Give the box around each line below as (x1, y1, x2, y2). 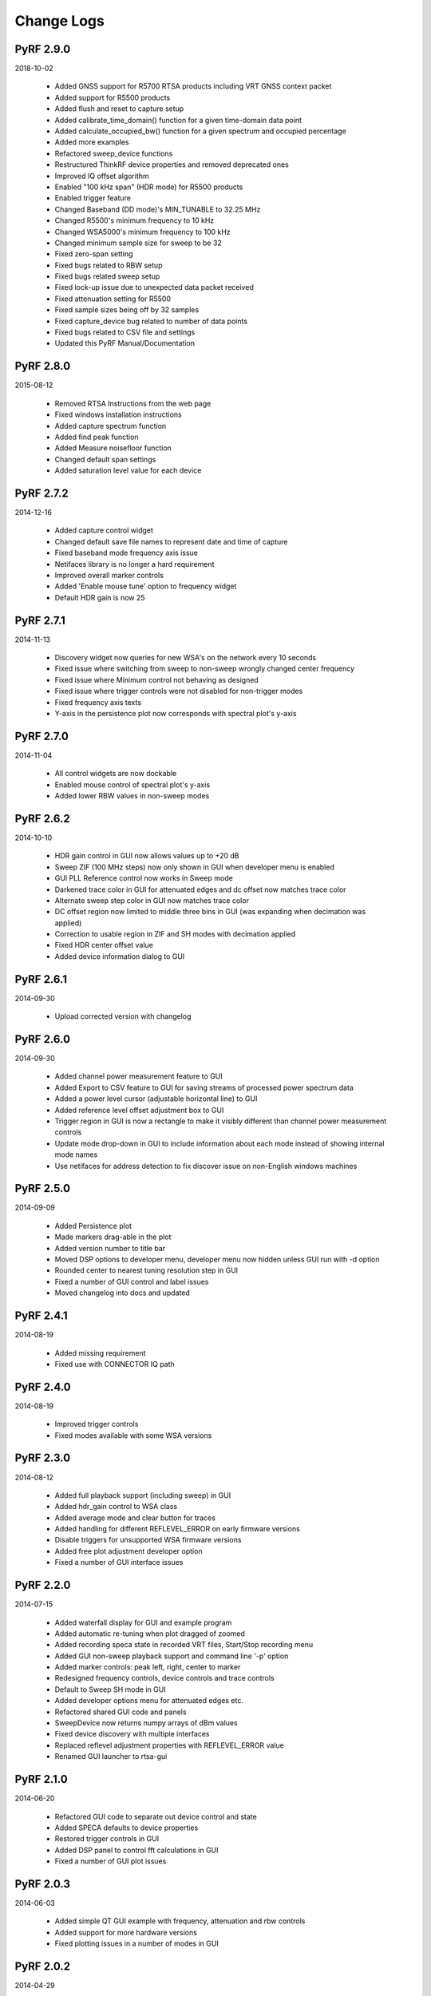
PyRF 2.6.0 (14, 1032, 71, 1046)
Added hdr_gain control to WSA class (54, 1502, 178, 1511)
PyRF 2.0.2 (14, 1959, 71, 1973)
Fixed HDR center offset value (54, 941, 153, 950)
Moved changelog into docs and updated (54, 1288, 191, 1297)
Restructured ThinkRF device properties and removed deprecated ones (54, 160, 289, 169)
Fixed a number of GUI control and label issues (54, 1277, 209, 1286)
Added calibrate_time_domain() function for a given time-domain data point (54, 115, 302, 125)
